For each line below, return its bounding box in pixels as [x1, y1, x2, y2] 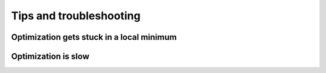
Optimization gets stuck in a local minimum [11, 32, 177, 42]
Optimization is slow [11, 51, 90, 62]
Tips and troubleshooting [11, 9, 141, 22]
